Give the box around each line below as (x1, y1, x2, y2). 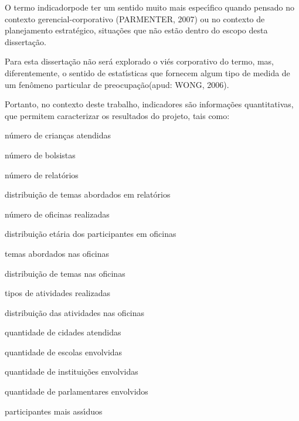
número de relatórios (5, 168, 79, 181)
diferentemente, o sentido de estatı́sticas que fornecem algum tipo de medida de (5, 66, 290, 79)
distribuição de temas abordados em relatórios (5, 188, 171, 201)
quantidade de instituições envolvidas (5, 365, 138, 378)
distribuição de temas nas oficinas (5, 267, 125, 279)
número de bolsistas (5, 148, 76, 161)
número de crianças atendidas (5, 129, 111, 141)
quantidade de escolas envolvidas (5, 345, 123, 358)
